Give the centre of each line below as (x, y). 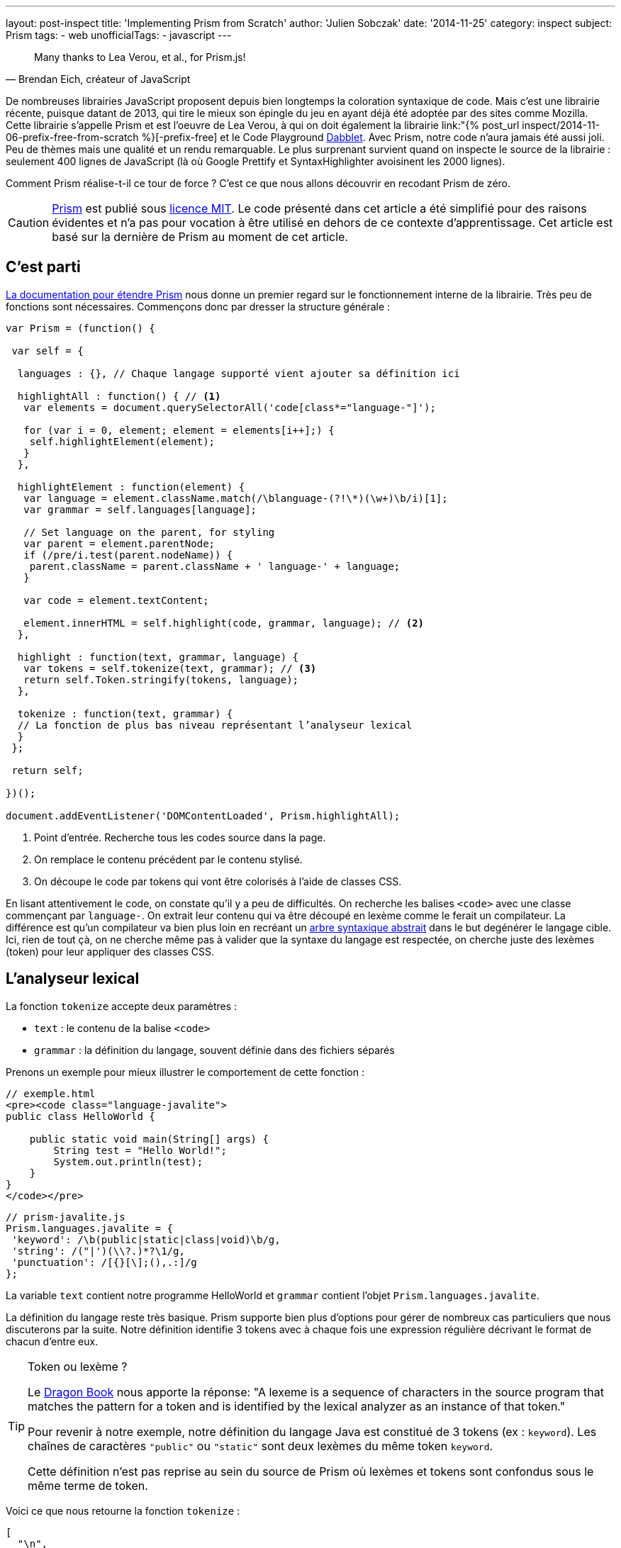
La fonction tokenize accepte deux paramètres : (122, 1006)
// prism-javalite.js (66, 1217)
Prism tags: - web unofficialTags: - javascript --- (119, 35)
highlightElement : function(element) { (131, 487)
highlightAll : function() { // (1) (119, 396)
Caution (29, 223)
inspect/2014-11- (561, 125)
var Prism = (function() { (80, 328)
